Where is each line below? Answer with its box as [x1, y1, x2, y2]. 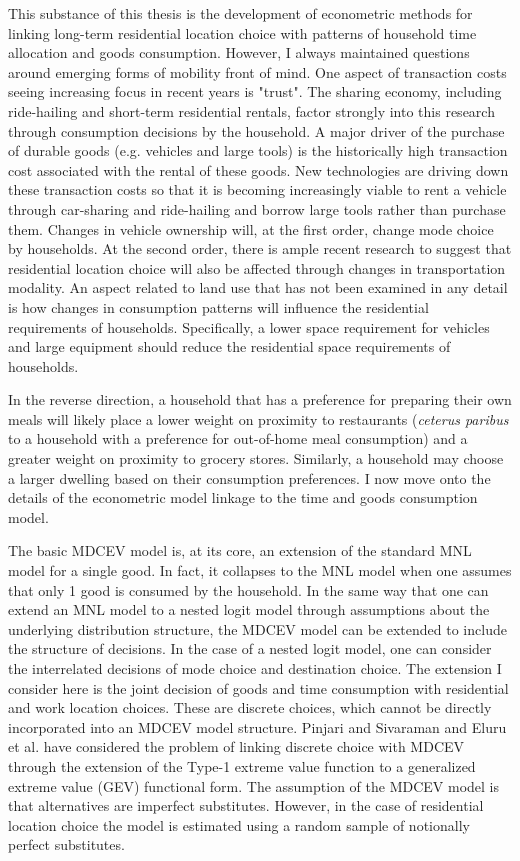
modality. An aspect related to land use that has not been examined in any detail [8, 277, 508, 298]
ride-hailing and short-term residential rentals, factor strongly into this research [8, 100, 495, 121]
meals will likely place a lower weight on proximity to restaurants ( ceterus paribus [8, 408, 509, 429]
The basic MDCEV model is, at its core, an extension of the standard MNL [8, 540, 472, 561]
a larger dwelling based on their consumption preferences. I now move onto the [8, 467, 491, 488]
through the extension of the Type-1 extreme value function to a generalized [8, 755, 476, 776]
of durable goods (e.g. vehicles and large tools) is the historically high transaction [8, 140, 508, 161]
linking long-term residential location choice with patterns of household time [8, 22, 477, 43]
